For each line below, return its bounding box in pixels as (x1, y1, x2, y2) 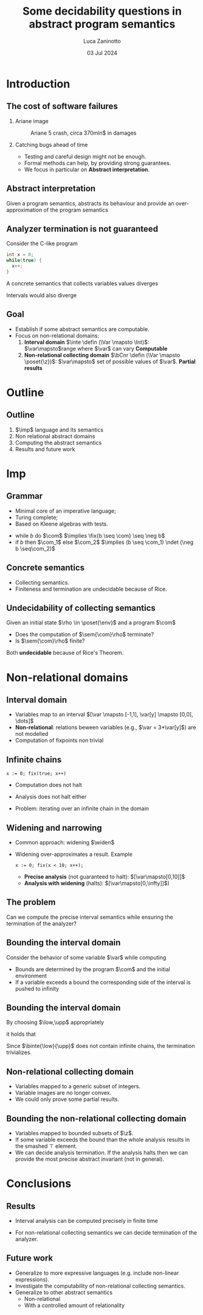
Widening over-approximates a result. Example (15, 850, 132, 858)
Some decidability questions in (22, 4, 182, 18)
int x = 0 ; (6, 252, 34, 258)
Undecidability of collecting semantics (6, 602, 156, 613)
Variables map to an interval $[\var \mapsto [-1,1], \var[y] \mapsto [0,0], (15, 711, 193, 718)
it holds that (6, 1030, 36, 1038)
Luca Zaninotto (83, 37, 122, 45)
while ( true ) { (6, 257, 43, 263)
